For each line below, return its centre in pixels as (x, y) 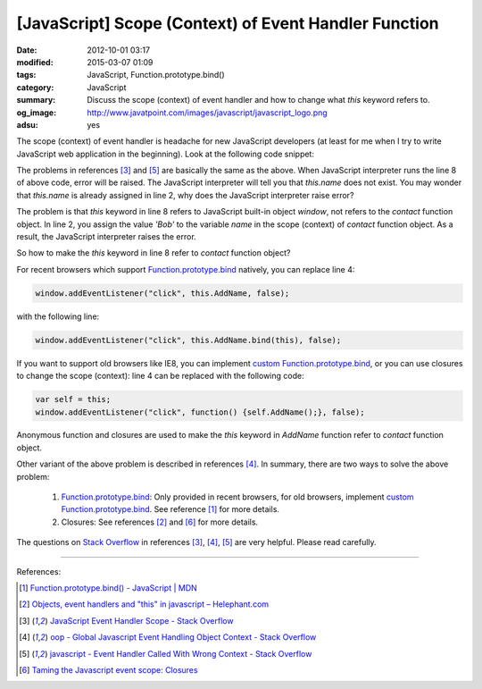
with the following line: (58, 316)
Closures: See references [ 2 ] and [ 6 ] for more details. (160, 522)
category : (35, 87)
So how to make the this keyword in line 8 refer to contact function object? (154, 253)
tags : (26, 75)
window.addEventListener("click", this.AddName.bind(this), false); (188, 340)
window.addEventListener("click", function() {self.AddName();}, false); (200, 412)
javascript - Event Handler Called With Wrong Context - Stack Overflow (181, 653)
